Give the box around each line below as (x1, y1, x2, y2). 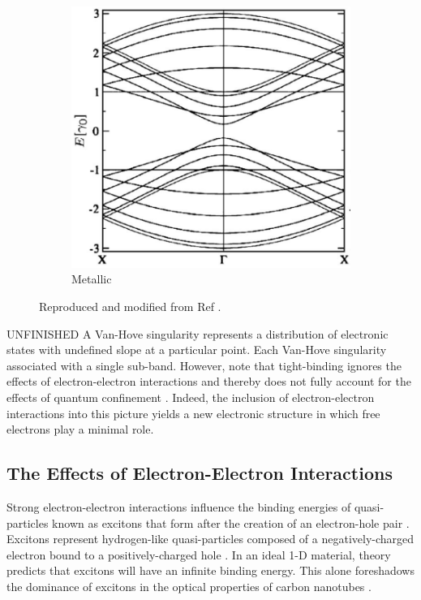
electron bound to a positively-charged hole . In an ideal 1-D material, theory (6, 546, 391, 563)
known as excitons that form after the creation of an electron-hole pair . (52, 514, 410, 531)
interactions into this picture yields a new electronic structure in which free (6, 404, 380, 421)
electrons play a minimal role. (6, 421, 154, 438)
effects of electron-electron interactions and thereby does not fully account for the (6, 373, 411, 390)
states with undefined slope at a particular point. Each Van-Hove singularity (6, 341, 387, 358)
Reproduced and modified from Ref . (39, 297, 221, 314)
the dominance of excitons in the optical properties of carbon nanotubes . (6, 577, 372, 594)
